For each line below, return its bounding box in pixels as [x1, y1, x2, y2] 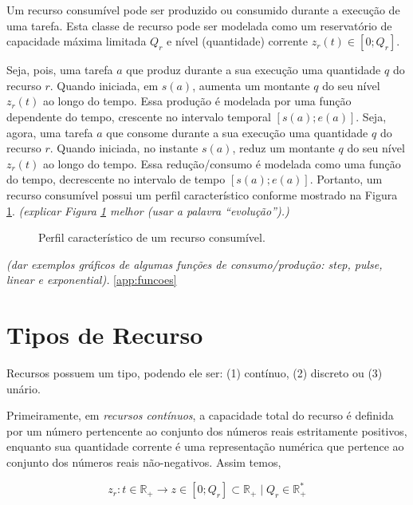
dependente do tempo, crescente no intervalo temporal [6, 108, 271, 124]
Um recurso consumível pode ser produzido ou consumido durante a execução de [6, 2, 400, 18]
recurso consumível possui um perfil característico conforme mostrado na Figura [6, 186, 398, 203]
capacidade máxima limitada [6, 33, 147, 49]
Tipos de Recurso [6, 318, 203, 351]
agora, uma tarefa [6, 124, 93, 140]
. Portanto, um [309, 171, 383, 187]
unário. [6, 380, 41, 397]
